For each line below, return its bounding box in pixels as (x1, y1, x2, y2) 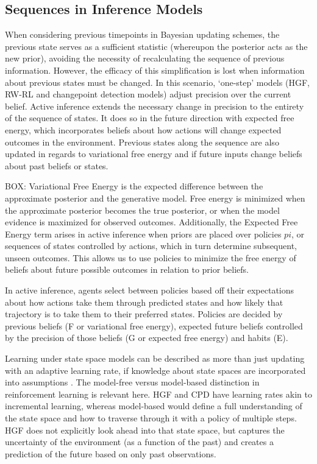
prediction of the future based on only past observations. (5, 447, 216, 460)
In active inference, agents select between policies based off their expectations (5, 284, 294, 297)
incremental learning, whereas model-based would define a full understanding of (5, 399, 302, 412)
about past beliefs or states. (5, 159, 109, 172)
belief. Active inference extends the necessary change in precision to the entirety (5, 99, 304, 112)
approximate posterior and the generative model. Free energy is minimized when (5, 191, 305, 204)
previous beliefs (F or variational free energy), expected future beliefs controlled (5, 319, 303, 332)
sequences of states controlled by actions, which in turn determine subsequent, (5, 239, 297, 252)
